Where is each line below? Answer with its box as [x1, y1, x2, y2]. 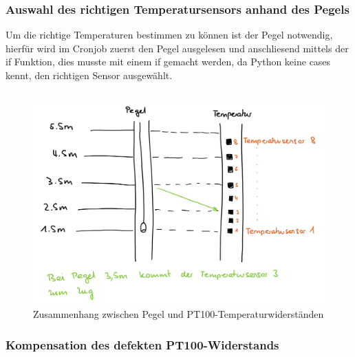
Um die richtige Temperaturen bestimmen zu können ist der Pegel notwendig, [6, 28, 333, 42]
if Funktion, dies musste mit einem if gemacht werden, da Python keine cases [6, 54, 331, 69]
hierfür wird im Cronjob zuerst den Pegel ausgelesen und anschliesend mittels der [6, 41, 349, 55]
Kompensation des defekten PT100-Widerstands [6, 336, 279, 353]
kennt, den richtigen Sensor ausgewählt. [6, 68, 173, 82]
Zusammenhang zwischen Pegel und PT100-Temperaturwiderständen [33, 307, 324, 321]
